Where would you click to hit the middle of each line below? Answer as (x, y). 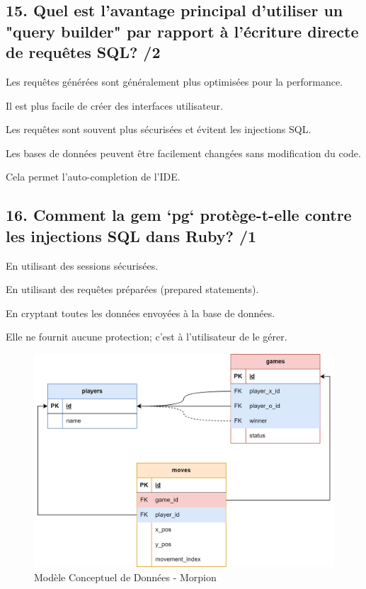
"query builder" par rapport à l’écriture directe (182, 31)
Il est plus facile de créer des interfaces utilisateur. (114, 105)
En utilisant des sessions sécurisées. (82, 265)
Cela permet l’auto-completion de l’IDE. (93, 177)
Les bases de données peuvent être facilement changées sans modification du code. (183, 153)
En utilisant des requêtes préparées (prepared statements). (132, 289)
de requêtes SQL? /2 (83, 52)
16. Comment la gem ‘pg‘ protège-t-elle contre (179, 215)
